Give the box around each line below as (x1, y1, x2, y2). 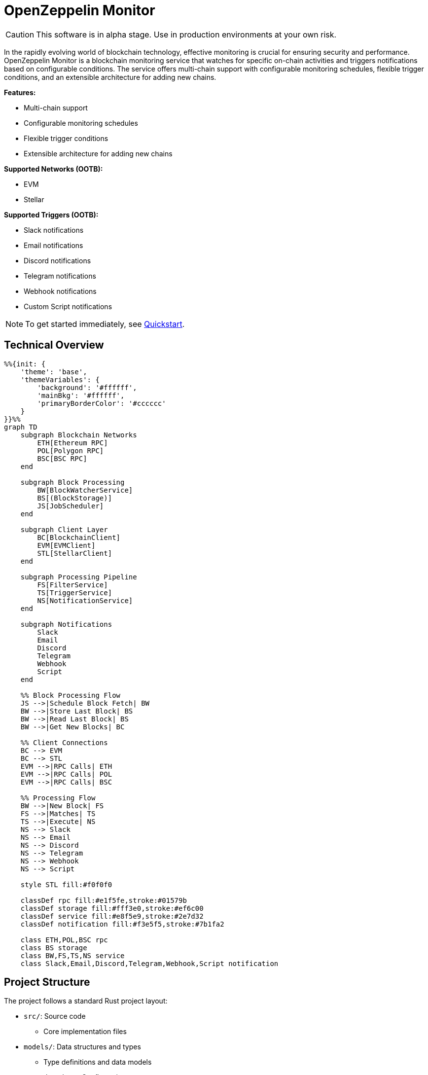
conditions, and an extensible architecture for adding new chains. (4, 72, 216, 81)
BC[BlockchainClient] (37, 533, 121, 541)
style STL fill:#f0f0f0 (20, 880, 112, 889)
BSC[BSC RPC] (37, 454, 87, 463)
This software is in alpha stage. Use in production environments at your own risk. (36, 29, 337, 39)
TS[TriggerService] (37, 588, 112, 597)
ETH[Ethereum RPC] (37, 438, 108, 447)
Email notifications (24, 241, 83, 250)
